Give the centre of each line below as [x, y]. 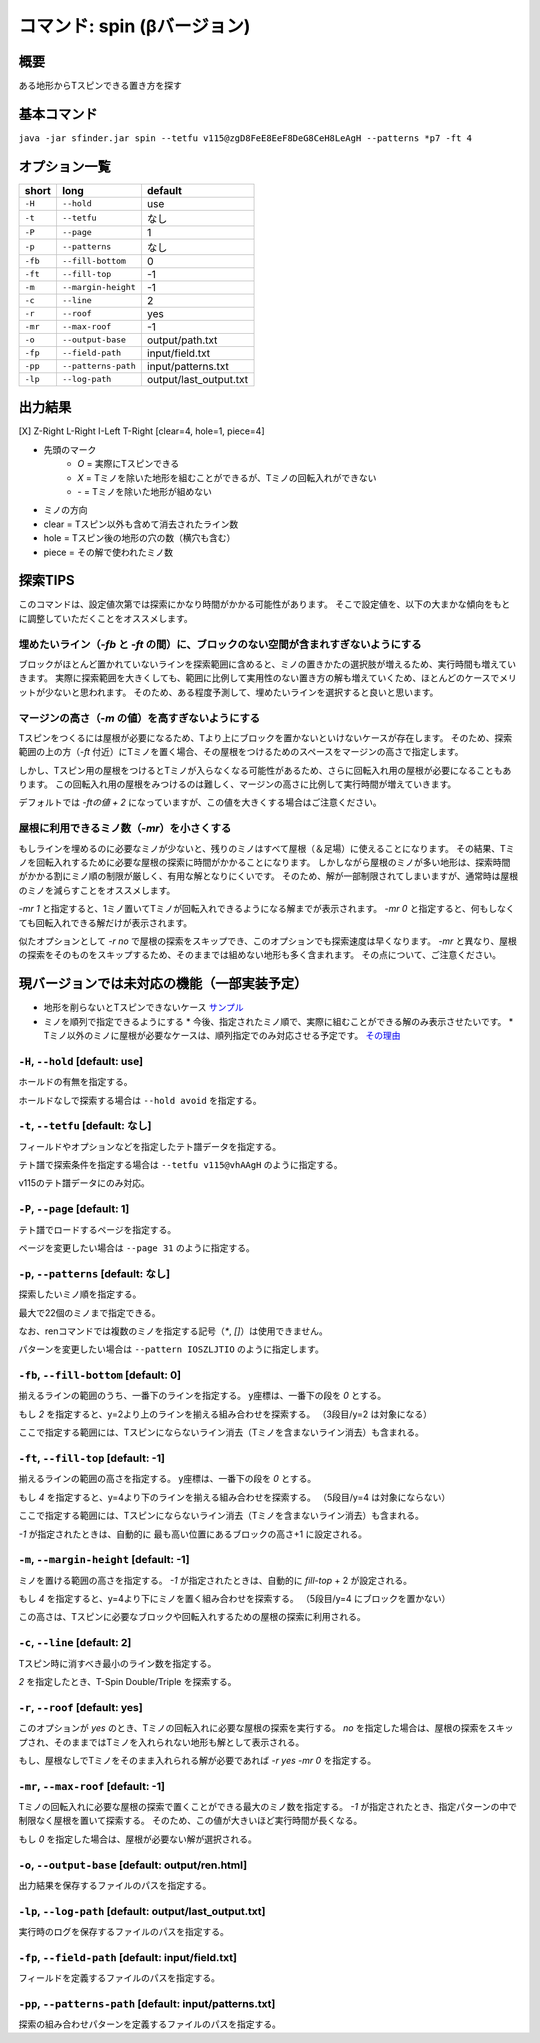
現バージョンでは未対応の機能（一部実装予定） [163, 983]
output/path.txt [182, 340]
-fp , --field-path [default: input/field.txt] [127, 1957]
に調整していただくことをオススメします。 [106, 618]
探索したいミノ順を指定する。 [80, 1294]
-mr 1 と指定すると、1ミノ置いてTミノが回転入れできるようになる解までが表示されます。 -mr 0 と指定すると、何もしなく [266, 909]
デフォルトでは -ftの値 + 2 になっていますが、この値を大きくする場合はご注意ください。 [200, 802]
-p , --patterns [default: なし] [94, 1273]
